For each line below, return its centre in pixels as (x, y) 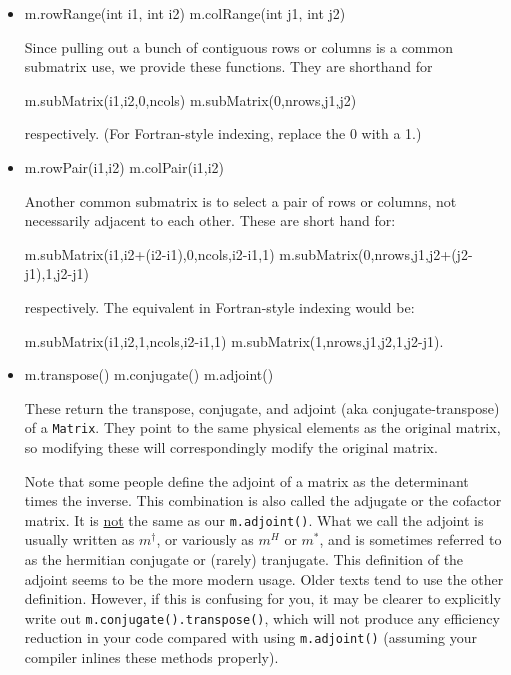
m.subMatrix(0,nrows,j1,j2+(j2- (376, 253)
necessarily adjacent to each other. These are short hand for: (210, 220)
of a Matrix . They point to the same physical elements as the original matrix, (262, 427)
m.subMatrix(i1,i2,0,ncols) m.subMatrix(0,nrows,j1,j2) (190, 99)
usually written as (79, 539)
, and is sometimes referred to (410, 539)
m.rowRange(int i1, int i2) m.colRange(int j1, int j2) (185, 13)
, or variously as (205, 539)
